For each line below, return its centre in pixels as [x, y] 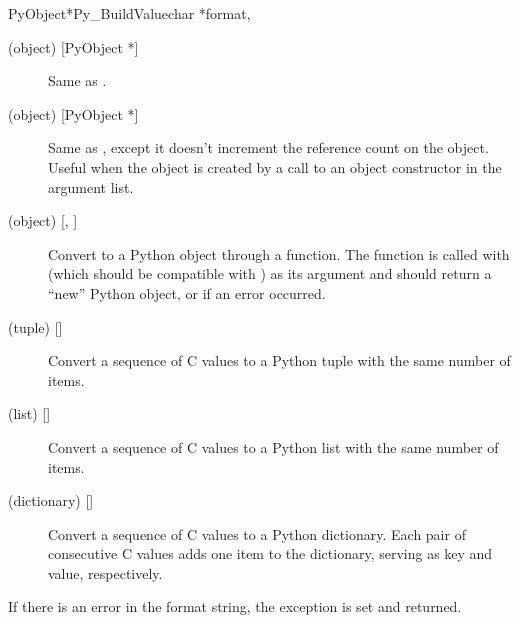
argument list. [91, 186]
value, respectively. [105, 572]
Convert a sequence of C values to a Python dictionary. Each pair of [257, 533]
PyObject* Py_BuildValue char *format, [129, 13]
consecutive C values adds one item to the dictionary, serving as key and [270, 553]
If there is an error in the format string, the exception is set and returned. [235, 606]
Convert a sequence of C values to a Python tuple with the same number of [279, 360]
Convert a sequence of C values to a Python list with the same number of [273, 446]
